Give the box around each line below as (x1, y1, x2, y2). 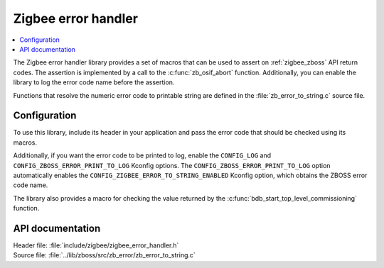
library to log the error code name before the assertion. (13, 78, 175, 86)
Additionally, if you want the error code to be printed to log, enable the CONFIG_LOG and (13, 151, 272, 160)
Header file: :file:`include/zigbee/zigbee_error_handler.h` (13, 241, 179, 250)
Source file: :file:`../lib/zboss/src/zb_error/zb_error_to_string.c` (13, 251, 196, 259)
